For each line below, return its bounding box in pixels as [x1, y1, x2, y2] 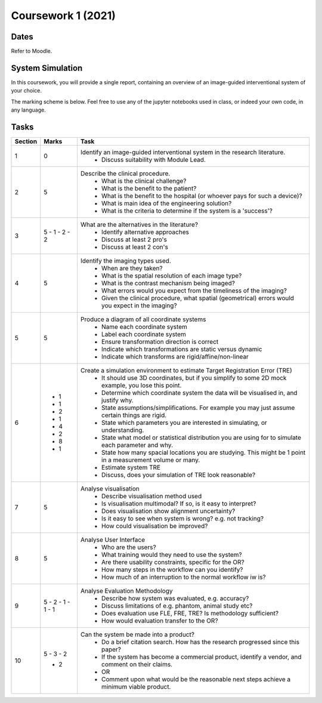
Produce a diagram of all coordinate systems [80, 315, 206, 323]
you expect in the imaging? [101, 301, 177, 310]
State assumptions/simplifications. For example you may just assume [101, 403, 295, 412]
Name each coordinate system [101, 323, 188, 331]
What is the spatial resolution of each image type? [101, 272, 242, 280]
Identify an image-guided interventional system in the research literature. [80, 148, 286, 156]
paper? [101, 645, 122, 653]
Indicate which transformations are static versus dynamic [101, 345, 262, 353]
